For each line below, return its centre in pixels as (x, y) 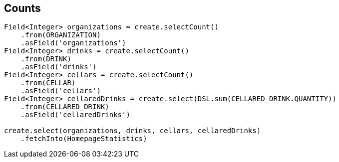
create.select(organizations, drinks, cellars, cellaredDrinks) (133, 131)
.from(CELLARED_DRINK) (65, 107)
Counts (22, 8)
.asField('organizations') (73, 43)
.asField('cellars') (61, 91)
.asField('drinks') (59, 67)
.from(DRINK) (46, 59)
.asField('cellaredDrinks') (75, 115)
